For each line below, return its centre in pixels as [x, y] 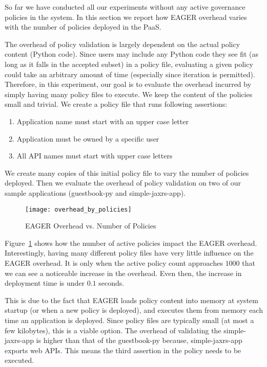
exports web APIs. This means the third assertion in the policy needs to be [123, 350]
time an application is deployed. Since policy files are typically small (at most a [129, 320]
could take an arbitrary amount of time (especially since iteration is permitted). [130, 74]
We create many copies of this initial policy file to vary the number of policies [127, 173]
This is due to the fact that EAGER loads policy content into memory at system [131, 300]
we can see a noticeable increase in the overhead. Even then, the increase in [123, 273]
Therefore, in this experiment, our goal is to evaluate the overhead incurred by [128, 84]
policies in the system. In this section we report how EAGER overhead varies [126, 17]
